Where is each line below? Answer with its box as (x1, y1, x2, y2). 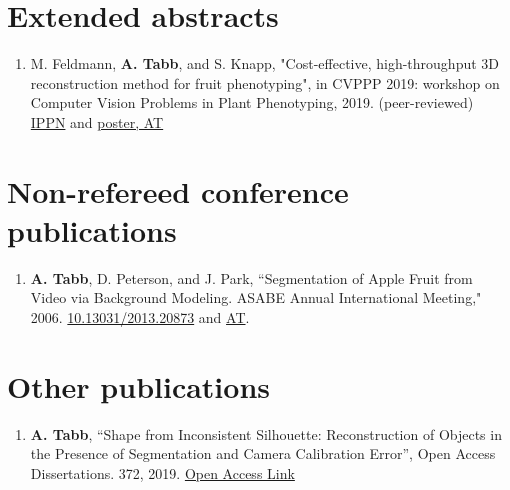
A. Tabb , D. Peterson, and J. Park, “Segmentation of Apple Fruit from (30, 267, 473, 288)
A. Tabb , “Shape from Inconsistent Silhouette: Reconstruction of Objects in (30, 423, 502, 444)
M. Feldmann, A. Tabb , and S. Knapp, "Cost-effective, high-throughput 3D (30, 53, 500, 74)
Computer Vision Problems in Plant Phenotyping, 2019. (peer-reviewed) (30, 92, 474, 113)
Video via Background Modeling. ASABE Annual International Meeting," (30, 287, 482, 308)
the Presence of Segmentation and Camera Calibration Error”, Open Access (30, 443, 496, 464)
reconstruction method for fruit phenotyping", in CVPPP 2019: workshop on (30, 72, 500, 93)
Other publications (7, 365, 271, 406)
